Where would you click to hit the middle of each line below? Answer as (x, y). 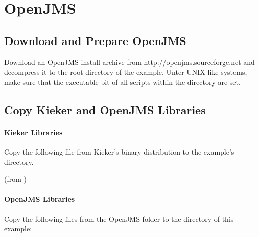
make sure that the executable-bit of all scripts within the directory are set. (122, 82)
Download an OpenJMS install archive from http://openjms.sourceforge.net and (129, 62)
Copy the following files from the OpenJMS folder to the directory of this (119, 218)
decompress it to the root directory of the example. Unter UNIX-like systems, (126, 72)
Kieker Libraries (33, 132)
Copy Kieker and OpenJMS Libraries (105, 109)
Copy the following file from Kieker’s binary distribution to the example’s (119, 151)
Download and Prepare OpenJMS (95, 40)
